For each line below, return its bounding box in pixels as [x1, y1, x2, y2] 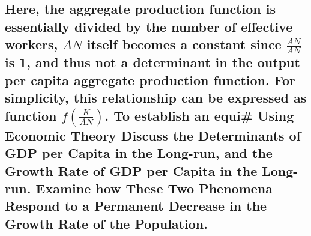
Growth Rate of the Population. [5, 214, 208, 232]
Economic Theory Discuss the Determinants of [5, 126, 301, 144]
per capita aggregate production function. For [5, 70, 295, 89]
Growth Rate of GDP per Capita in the [5, 161, 258, 180]
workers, [5, 35, 58, 53]
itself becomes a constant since [86, 35, 282, 53]
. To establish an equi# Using [104, 106, 294, 124]
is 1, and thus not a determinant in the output [5, 53, 300, 71]
